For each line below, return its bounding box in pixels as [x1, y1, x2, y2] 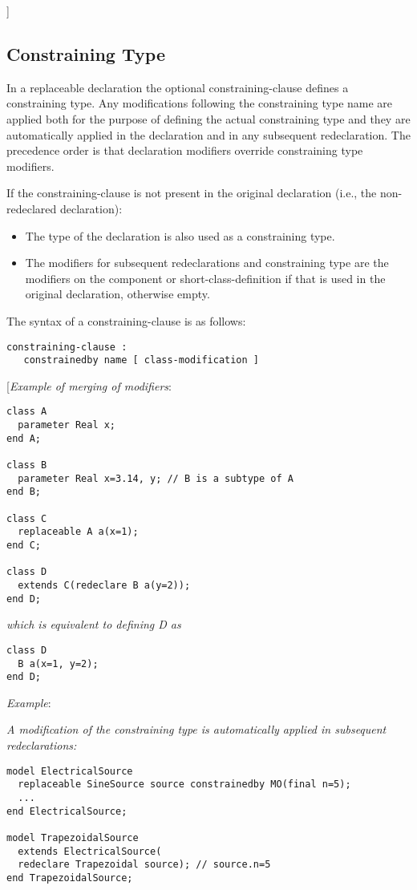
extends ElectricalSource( [18, 845, 162, 857]
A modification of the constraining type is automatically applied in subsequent [6, 721, 387, 738]
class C [6, 512, 47, 524]
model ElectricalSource [6, 765, 133, 777]
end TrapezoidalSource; [6, 872, 133, 884]
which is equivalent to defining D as [6, 616, 181, 633]
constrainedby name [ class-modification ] [23, 354, 259, 366]
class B [6, 459, 47, 471]
